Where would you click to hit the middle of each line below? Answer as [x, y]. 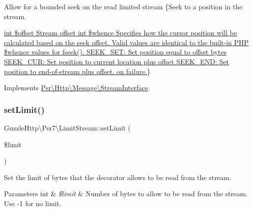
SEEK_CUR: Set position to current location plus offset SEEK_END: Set [116, 61]
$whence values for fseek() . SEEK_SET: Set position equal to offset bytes [115, 52]
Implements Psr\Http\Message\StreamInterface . [77, 88]
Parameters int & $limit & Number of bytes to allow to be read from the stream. [126, 194]
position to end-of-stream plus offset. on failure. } [77, 71]
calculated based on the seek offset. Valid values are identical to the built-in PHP [126, 42]
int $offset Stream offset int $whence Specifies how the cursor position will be [121, 33]
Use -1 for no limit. [33, 203]
